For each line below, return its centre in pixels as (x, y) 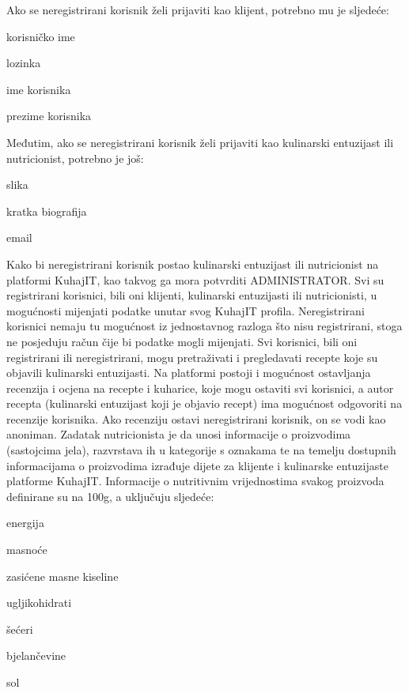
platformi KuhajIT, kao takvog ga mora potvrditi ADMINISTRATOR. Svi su (195, 279)
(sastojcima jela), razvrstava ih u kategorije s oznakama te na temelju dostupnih (201, 450)
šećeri (20, 629)
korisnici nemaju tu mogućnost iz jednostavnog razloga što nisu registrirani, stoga (204, 326)
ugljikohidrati (39, 603)
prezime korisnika (49, 116)
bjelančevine (36, 655)
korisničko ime (41, 36)
